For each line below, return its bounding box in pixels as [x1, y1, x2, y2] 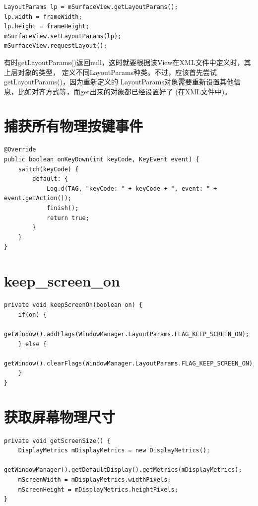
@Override [4, 146, 36, 153]
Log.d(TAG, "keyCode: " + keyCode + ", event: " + [46, 185, 217, 192]
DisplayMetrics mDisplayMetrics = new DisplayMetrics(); [18, 447, 210, 454]
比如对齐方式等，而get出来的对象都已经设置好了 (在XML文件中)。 [17, 86, 232, 96]
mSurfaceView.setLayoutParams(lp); [4, 32, 122, 40]
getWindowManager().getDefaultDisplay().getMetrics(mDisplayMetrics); [4, 466, 242, 474]
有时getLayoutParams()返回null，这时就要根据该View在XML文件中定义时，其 [4, 57, 251, 67]
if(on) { [18, 311, 47, 318]
